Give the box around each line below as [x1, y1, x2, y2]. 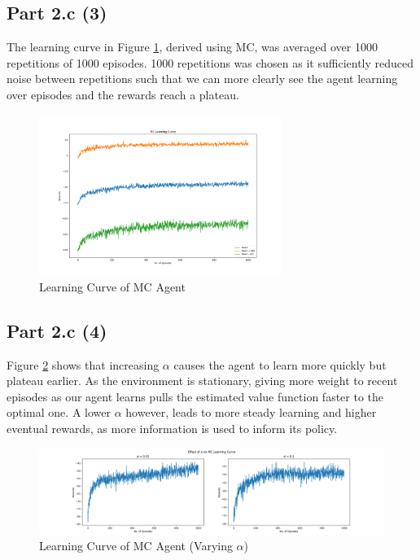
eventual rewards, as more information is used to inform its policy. [7, 420, 338, 436]
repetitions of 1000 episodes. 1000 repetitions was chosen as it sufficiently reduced [7, 54, 414, 71]
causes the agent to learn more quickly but [173, 356, 387, 373]
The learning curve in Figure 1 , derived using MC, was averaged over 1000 [7, 38, 378, 55]
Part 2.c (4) [7, 317, 107, 343]
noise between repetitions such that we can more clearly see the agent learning [7, 70, 398, 87]
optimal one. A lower [7, 404, 111, 421]
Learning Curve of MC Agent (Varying [39, 537, 233, 554]
